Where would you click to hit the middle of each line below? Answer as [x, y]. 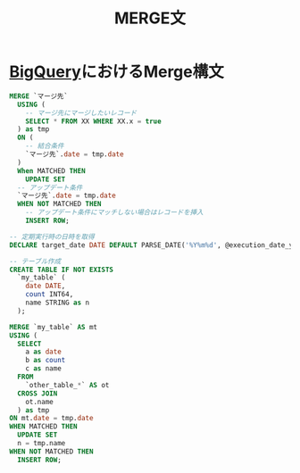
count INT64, [50, 295]
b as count [46, 361]
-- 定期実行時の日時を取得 [52, 236]
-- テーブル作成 [35, 261]
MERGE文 [150, 18]
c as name [44, 369]
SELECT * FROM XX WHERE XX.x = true [94, 121]
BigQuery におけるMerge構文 [117, 72]
